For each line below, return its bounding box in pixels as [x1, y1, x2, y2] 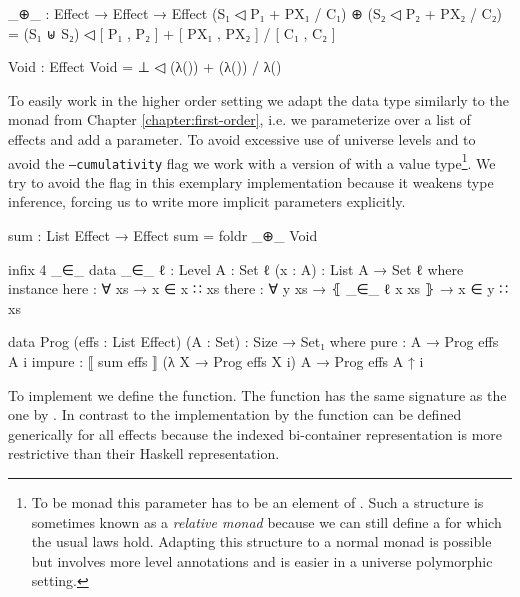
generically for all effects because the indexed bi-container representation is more [8, 423, 503, 444]
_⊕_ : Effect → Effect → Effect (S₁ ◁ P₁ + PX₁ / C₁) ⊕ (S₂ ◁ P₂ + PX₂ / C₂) [8, 3, 503, 23]
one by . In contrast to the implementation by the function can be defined [8, 404, 462, 425]
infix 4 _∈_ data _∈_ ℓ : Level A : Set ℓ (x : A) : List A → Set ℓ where [8, 258, 464, 279]
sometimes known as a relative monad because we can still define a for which [31, 511, 502, 532]
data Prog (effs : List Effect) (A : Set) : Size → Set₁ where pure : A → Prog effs [8, 331, 499, 352]
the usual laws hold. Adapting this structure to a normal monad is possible [31, 531, 492, 552]
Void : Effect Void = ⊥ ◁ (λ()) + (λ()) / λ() [8, 56, 282, 77]
